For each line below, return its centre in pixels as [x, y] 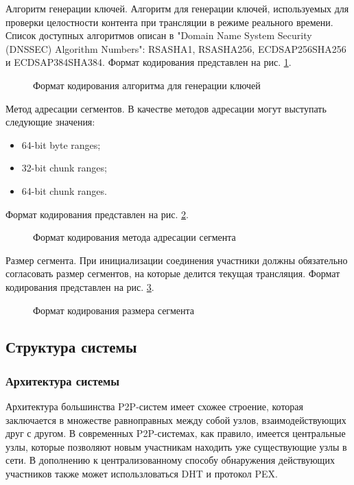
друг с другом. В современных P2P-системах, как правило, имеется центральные [176, 433]
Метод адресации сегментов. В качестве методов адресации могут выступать [166, 108]
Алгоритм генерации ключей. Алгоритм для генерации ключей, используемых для [177, 8]
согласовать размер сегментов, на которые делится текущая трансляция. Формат [173, 273]
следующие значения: [50, 122]
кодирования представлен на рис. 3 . [80, 286]
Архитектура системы [62, 380]
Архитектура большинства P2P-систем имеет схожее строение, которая [154, 406]
